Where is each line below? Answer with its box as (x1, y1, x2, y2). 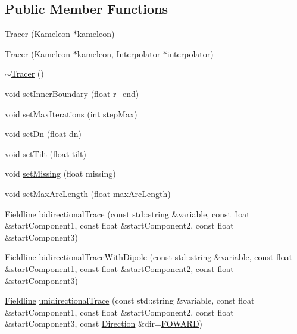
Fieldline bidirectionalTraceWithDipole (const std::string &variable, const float (5, 251, 293, 263)
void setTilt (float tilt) (5, 147, 86, 160)
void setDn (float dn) (5, 127, 82, 140)
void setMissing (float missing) (5, 167, 116, 180)
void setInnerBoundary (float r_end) (5, 87, 139, 99)
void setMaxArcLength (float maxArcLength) (5, 187, 171, 199)
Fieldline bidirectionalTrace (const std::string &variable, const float (5, 207, 250, 220)
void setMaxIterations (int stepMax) (5, 107, 137, 120)
